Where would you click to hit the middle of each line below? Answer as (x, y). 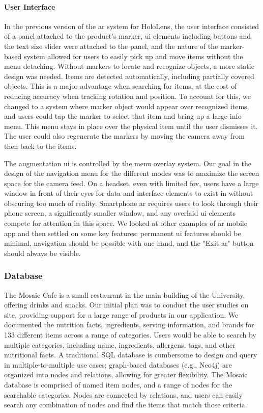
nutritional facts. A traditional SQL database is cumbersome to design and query (131, 355)
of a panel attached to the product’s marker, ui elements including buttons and (127, 36)
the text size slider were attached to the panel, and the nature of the (111, 46)
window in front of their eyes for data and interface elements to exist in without (129, 193)
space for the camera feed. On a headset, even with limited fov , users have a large (131, 183)
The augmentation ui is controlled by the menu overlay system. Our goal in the (128, 163)
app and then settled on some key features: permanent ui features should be (123, 233)
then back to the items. (40, 146)
